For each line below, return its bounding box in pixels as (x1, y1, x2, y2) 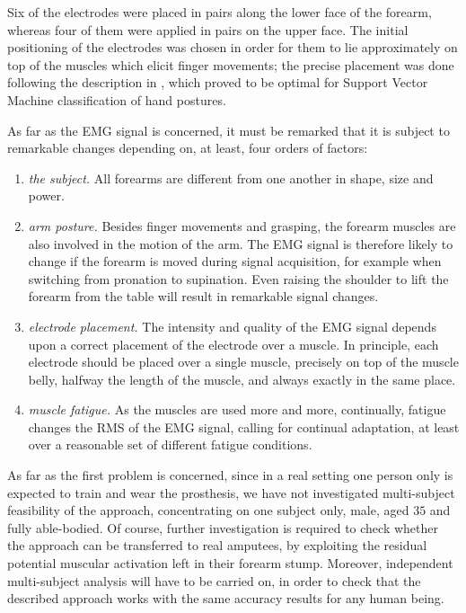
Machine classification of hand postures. (7, 90, 226, 109)
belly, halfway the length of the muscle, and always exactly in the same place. (28, 369, 456, 388)
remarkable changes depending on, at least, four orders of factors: (7, 138, 368, 157)
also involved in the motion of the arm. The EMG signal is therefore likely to (28, 234, 453, 253)
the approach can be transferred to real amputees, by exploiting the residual (7, 536, 427, 555)
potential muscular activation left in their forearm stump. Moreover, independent (7, 554, 453, 573)
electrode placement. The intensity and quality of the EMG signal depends (28, 316, 436, 335)
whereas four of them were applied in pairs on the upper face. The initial (7, 20, 409, 39)
